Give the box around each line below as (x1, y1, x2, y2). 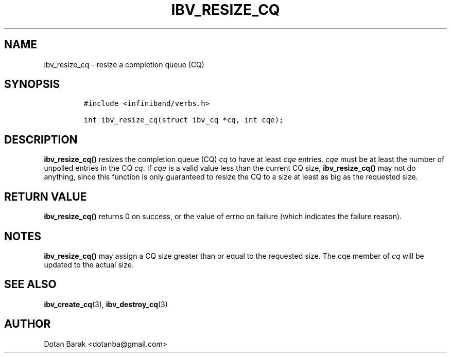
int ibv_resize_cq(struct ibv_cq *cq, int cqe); (83, 116, 284, 124)
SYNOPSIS (4, 78, 60, 91)
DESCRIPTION (4, 133, 78, 146)
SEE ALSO (4, 278, 57, 291)
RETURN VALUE (4, 190, 87, 203)
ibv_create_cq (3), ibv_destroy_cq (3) (44, 299, 168, 309)
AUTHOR (4, 317, 51, 331)
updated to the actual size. (44, 260, 134, 269)
